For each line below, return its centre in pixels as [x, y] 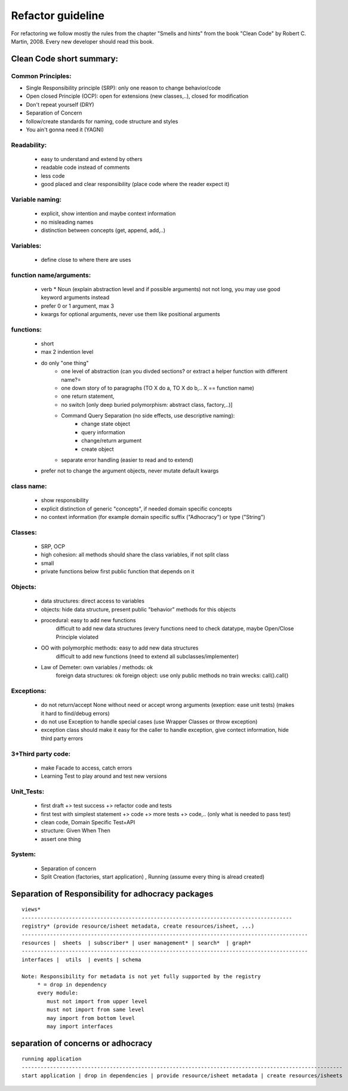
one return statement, [88, 396]
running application [52, 1059]
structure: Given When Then [76, 831]
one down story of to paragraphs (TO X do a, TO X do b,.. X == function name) [158, 388]
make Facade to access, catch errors [87, 768]
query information [103, 432]
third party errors [62, 738]
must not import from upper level [97, 1001]
